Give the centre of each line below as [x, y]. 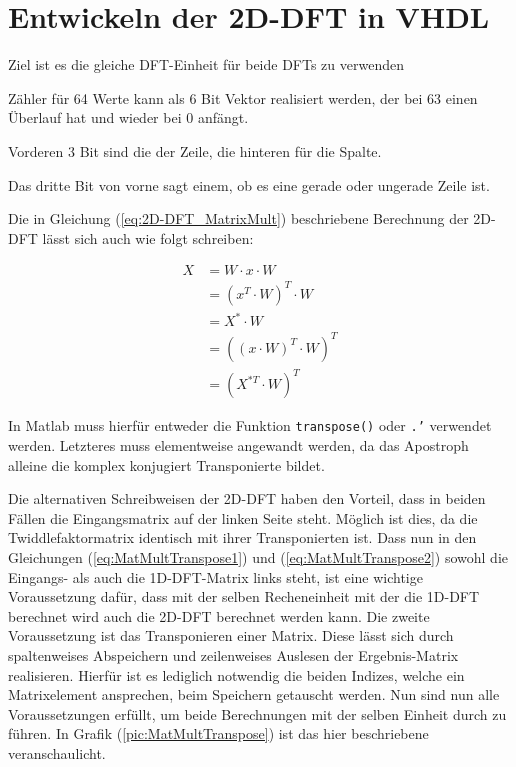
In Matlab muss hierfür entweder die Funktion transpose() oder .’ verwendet [250, 425]
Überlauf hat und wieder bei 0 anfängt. [128, 117]
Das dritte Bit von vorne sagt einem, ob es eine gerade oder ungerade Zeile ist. [249, 184]
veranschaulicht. [57, 753]
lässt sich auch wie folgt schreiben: [148, 237]
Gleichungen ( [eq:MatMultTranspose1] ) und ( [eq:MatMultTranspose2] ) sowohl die [258, 557]
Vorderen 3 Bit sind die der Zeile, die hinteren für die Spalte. [195, 150]
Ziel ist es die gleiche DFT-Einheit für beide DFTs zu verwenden [206, 64]
